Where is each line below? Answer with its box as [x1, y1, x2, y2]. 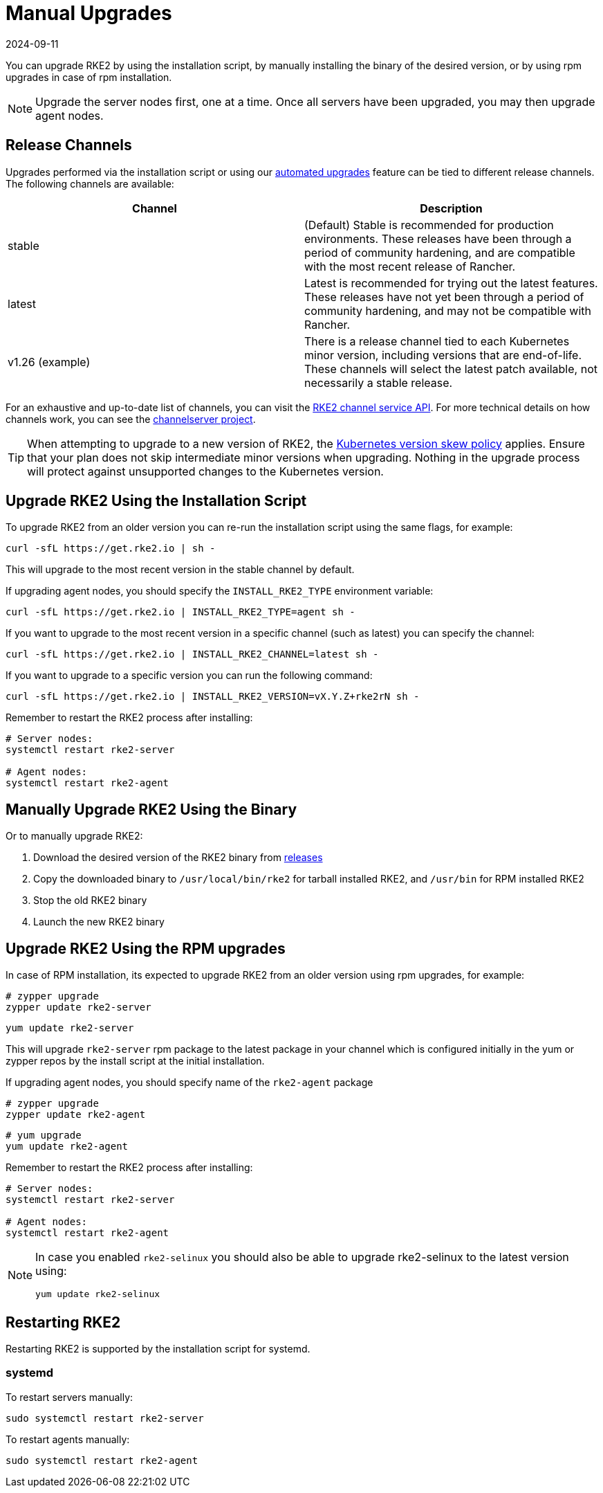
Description [420, 201, 483, 215]
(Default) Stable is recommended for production [304, 217, 554, 232]
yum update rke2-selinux [35, 1289, 160, 1300]
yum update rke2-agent [6, 1141, 129, 1152]
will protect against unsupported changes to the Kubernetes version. [27, 464, 384, 478]
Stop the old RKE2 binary [33, 894, 147, 907]
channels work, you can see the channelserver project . [6, 413, 256, 425]
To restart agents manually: [6, 1433, 130, 1445]
